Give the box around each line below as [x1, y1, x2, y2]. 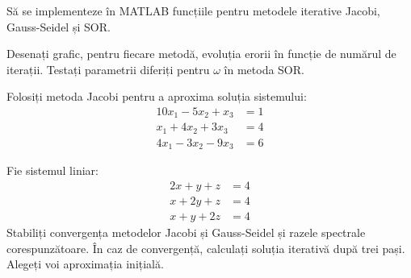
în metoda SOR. [224, 60, 304, 77]
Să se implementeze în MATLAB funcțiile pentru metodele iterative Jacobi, [6, 2, 380, 19]
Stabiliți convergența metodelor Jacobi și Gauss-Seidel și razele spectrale [6, 224, 366, 241]
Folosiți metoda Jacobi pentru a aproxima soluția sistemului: [6, 88, 307, 105]
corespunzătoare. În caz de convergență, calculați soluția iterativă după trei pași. [6, 239, 405, 256]
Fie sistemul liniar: [6, 162, 99, 179]
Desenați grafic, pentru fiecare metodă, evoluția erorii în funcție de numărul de [6, 45, 396, 62]
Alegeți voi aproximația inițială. [6, 255, 164, 272]
